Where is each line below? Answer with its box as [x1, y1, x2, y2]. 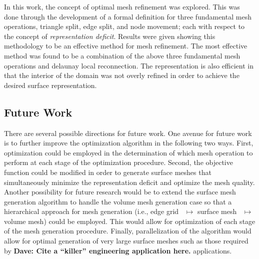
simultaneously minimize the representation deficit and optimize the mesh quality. [4, 176, 255, 187]
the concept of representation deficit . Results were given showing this [4, 30, 215, 41]
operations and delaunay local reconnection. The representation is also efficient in [4, 60, 254, 70]
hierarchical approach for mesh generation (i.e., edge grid [4, 206, 179, 216]
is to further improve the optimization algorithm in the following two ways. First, [4, 137, 253, 148]
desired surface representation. [4, 79, 97, 90]
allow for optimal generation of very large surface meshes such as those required [4, 235, 248, 246]
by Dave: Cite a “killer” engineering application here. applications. [4, 245, 232, 255]
